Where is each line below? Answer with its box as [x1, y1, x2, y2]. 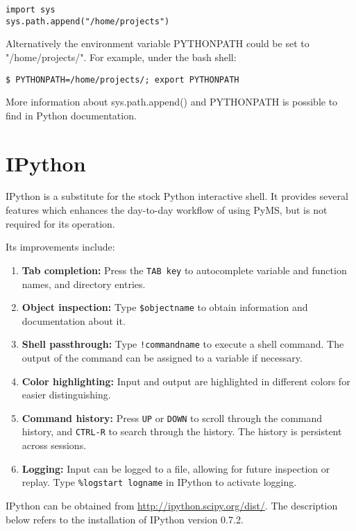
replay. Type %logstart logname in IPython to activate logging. [22, 475, 297, 489]
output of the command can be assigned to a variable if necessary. [22, 351, 303, 364]
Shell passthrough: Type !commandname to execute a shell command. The [22, 337, 344, 351]
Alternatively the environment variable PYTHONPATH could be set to [6, 36, 310, 51]
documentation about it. [22, 313, 126, 328]
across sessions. [22, 438, 87, 453]
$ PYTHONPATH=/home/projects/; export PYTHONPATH [6, 74, 239, 85]
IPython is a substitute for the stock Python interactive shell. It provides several [6, 189, 348, 203]
